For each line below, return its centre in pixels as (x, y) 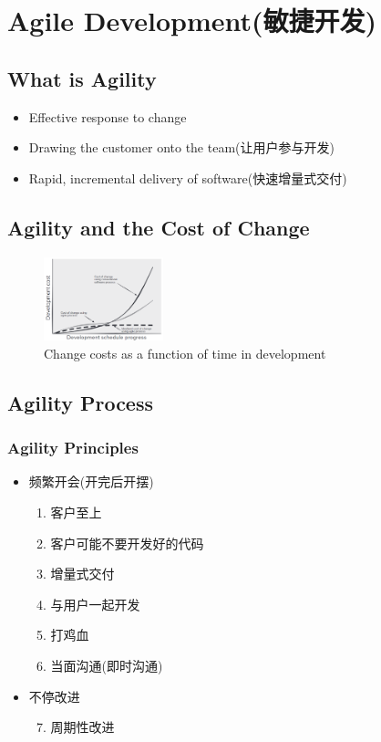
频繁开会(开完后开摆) (91, 481)
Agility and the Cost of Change (159, 227)
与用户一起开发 (95, 604)
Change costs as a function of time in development (185, 353)
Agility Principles (73, 448)
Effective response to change (108, 116)
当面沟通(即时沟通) (107, 666)
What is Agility (82, 78)
